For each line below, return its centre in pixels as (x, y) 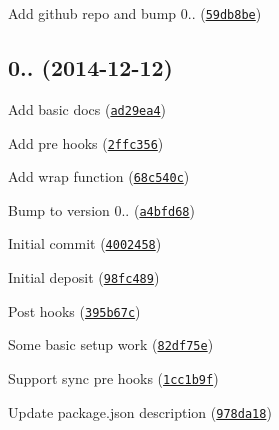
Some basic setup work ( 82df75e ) (111, 344)
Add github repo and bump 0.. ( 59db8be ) (135, 13)
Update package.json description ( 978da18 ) (140, 411)
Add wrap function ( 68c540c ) (99, 176)
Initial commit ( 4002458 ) (85, 243)
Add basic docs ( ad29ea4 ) (87, 108)
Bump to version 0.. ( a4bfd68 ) (101, 209)
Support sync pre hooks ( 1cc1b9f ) (113, 378)
